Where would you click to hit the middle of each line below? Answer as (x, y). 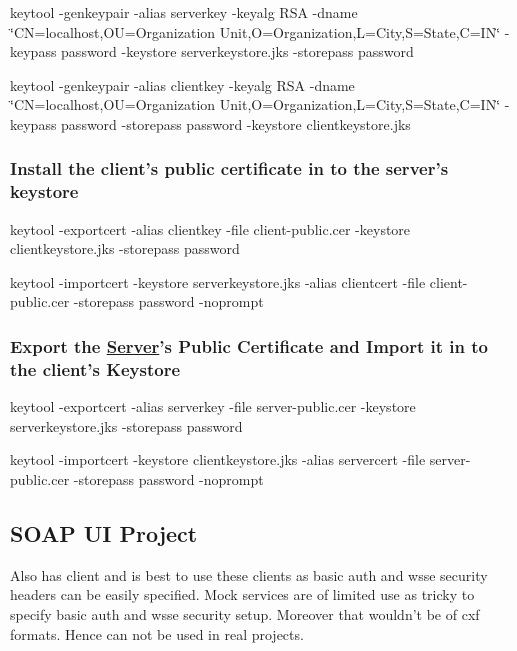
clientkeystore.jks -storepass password (125, 248)
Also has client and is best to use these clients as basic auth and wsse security (249, 574)
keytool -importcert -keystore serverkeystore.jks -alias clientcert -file (218, 281)
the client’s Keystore (95, 368)
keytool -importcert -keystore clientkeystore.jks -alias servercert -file (218, 459)
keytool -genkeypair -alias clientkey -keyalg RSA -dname (182, 84)
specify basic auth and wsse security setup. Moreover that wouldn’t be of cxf (245, 613)
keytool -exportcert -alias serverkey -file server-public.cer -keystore (213, 406)
